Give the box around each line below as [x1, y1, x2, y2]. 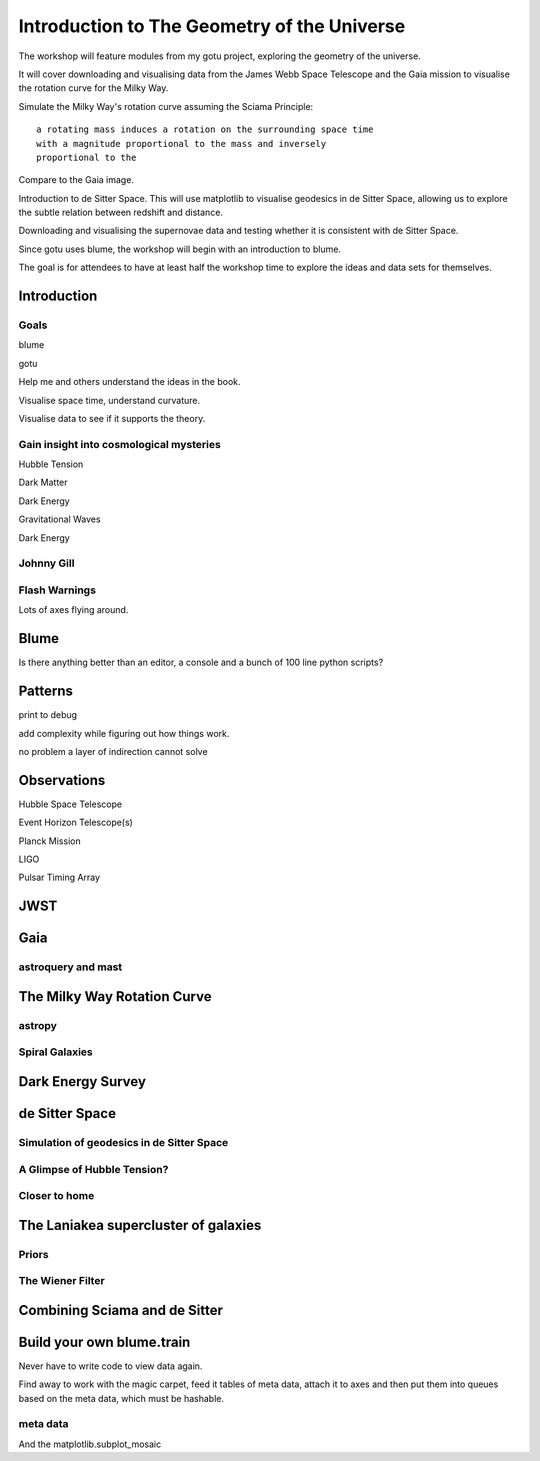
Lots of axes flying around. [18, 604, 129, 616]
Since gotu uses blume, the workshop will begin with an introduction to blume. [18, 243, 342, 255]
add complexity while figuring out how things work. [18, 727, 230, 739]
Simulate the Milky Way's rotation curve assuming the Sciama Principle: [18, 100, 314, 112]
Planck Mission [18, 835, 81, 847]
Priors [18, 1247, 49, 1261]
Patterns [18, 683, 74, 700]
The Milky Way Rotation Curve [18, 988, 212, 1005]
